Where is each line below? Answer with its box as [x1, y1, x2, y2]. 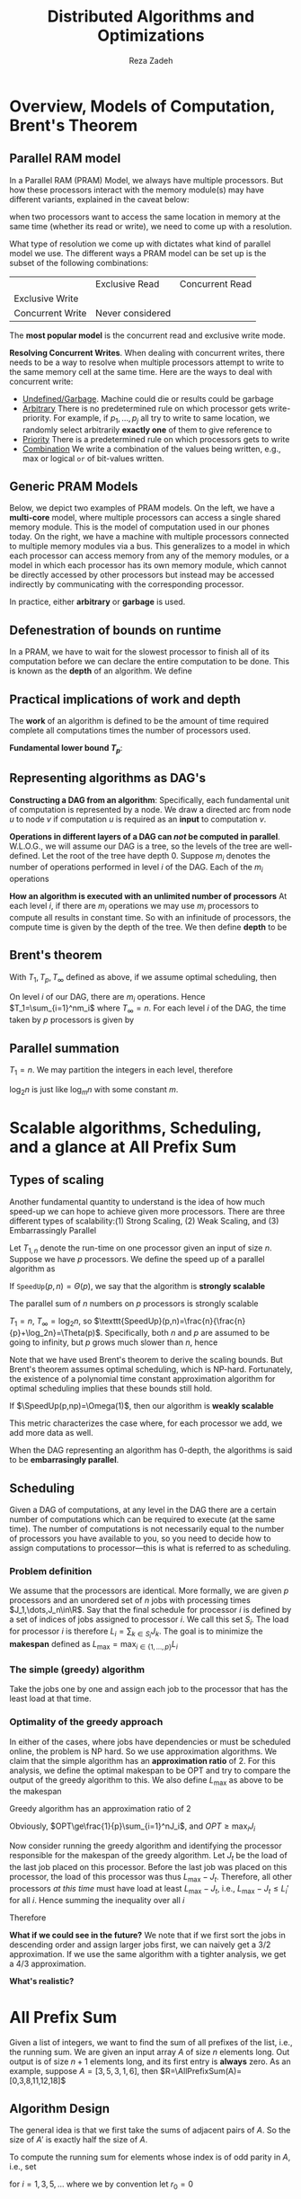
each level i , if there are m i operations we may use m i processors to [9, 901, 259, 913]
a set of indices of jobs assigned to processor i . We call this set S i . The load [9, 1614, 289, 1627]
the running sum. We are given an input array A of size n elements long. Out [9, 2046, 290, 2057]
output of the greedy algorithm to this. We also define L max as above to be [9, 1774, 284, 1787]
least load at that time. [9, 1693, 92, 1705]
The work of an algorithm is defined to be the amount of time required [9, 715, 270, 726]
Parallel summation [9, 1040, 120, 1055]
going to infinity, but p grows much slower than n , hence [9, 1337, 218, 1348]
